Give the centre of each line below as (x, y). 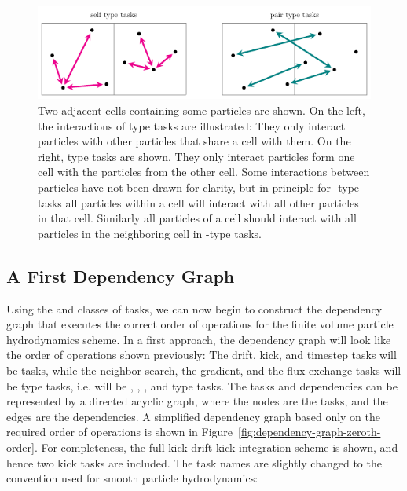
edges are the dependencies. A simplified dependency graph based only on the (193, 416)
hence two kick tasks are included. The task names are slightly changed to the (194, 462)
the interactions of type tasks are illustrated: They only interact (192, 125)
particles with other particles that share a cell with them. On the (194, 141)
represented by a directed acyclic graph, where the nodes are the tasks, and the (197, 401)
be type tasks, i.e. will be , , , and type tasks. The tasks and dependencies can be (202, 385)
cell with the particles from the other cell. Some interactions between (204, 172)
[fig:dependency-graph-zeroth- (310, 432)
